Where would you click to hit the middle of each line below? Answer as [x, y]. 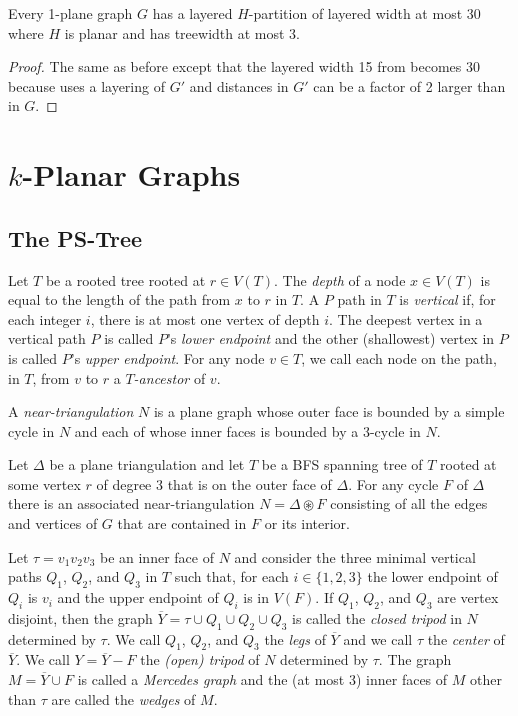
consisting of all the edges [409, 503]
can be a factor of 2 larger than [409, 85]
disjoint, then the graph [80, 617]
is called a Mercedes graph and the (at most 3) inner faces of [262, 679]
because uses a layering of [86, 85]
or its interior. [307, 523]
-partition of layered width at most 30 [364, 13]
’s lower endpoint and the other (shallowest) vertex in [330, 338]
